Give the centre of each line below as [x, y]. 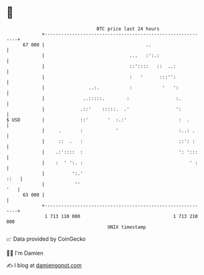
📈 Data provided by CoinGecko [46, 239]
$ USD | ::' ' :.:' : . [98, 120]
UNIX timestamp [127, 227]
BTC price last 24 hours [128, 29]
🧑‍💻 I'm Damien [25, 253]
